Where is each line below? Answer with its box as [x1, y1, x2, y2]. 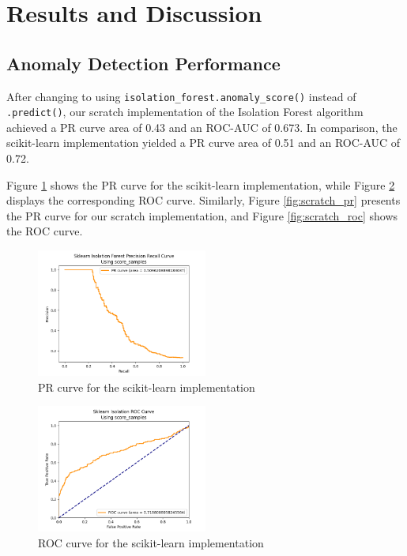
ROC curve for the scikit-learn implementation [38, 534, 264, 550]
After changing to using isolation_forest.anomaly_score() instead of [6, 88, 356, 104]
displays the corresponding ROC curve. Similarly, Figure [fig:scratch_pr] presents [6, 192, 401, 208]
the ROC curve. [6, 223, 83, 239]
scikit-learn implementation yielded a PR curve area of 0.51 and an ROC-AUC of [6, 134, 401, 151]
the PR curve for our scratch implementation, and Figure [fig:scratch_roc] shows [6, 207, 398, 224]
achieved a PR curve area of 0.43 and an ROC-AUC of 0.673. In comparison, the [6, 118, 398, 135]
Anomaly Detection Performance [6, 51, 281, 75]
